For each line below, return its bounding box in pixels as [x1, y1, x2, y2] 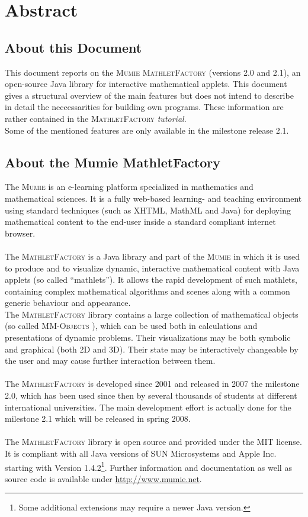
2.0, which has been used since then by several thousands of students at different [5, 389, 297, 402]
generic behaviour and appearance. [5, 296, 131, 309]
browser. [5, 227, 36, 239]
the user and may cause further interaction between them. [5, 354, 216, 367]
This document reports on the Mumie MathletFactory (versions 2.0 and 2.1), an [5, 66, 301, 78]
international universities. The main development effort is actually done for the [5, 400, 291, 413]
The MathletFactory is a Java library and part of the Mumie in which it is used [5, 250, 300, 262]
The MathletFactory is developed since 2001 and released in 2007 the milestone [5, 377, 300, 390]
